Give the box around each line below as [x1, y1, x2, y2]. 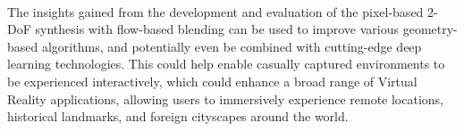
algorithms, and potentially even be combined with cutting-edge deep [41, 37, 422, 55]
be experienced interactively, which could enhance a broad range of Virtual [7, 71, 418, 90]
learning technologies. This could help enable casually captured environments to [7, 54, 445, 73]
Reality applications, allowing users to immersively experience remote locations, [7, 89, 443, 108]
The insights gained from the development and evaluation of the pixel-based [7, 2, 424, 20]
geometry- [402, 20, 458, 38]
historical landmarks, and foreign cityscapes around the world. [7, 107, 349, 126]
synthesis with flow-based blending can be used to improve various [35, 20, 400, 38]
